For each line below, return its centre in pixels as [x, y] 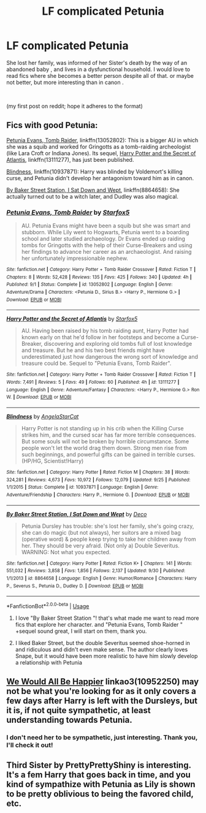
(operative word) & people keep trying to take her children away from [109, 539]
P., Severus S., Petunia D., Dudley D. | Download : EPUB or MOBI [75, 586]
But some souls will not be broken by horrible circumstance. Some [105, 441]
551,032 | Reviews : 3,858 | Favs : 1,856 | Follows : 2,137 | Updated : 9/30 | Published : [96, 571]
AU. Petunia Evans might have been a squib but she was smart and [106, 226]
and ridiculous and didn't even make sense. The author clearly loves [101, 649]
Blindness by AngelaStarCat [43, 416]
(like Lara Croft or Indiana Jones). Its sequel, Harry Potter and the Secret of [101, 153]
